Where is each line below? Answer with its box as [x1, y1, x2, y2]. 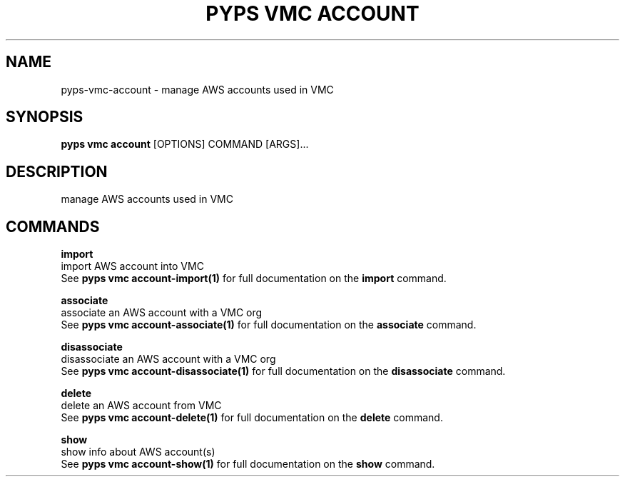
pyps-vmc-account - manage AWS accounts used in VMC [61, 83, 334, 96]
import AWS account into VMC [61, 260, 204, 273]
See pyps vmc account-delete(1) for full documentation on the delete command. [61, 411, 443, 424]
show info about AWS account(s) [61, 446, 215, 458]
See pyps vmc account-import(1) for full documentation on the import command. [61, 272, 447, 285]
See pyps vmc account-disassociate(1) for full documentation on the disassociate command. [61, 365, 506, 378]
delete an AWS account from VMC [61, 399, 222, 412]
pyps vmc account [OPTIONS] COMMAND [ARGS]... [61, 138, 309, 151]
